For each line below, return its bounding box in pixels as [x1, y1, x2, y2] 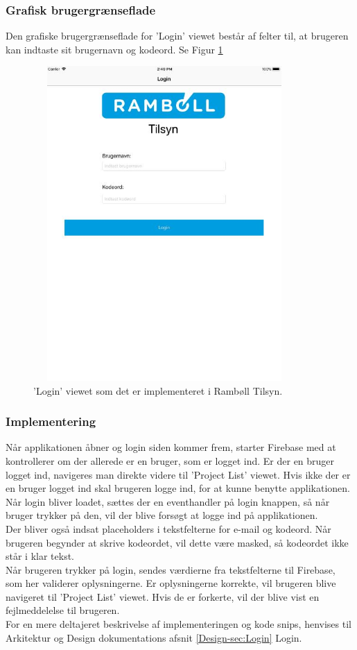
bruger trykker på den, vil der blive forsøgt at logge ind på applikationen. [6, 508, 318, 522]
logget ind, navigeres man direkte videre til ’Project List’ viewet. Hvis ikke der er [6, 467, 351, 481]
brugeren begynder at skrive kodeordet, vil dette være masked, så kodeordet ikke [6, 535, 349, 549]
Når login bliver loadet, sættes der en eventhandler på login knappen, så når [6, 494, 330, 508]
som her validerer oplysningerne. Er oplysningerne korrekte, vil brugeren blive [6, 576, 336, 590]
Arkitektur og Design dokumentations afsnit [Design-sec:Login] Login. [6, 630, 302, 644]
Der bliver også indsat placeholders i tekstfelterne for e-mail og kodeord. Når [6, 521, 331, 536]
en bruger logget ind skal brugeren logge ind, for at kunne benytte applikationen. [6, 481, 350, 495]
